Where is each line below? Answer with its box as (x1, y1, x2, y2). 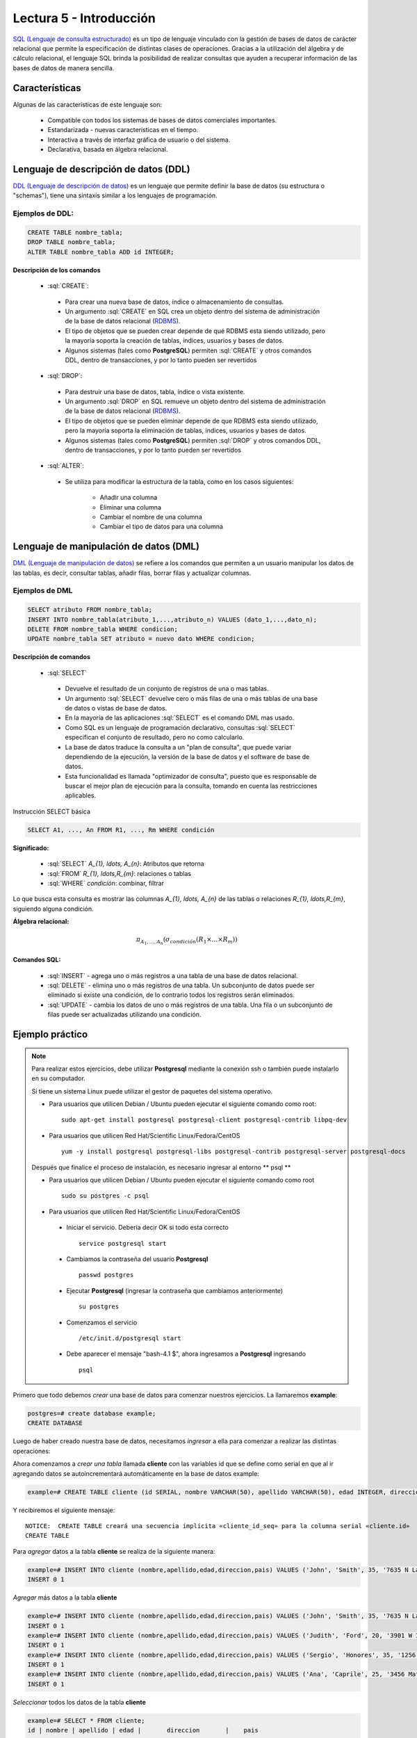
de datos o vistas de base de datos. (65, 704, 167, 712)
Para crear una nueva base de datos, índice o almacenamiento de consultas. (65, 298, 284, 306)
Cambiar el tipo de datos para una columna (99, 522, 224, 531)
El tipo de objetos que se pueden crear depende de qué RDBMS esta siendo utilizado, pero (65, 327, 326, 335)
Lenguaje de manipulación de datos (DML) (13, 541, 199, 553)
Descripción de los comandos (13, 266, 101, 274)
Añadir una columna (99, 494, 158, 502)
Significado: (13, 843, 49, 852)
